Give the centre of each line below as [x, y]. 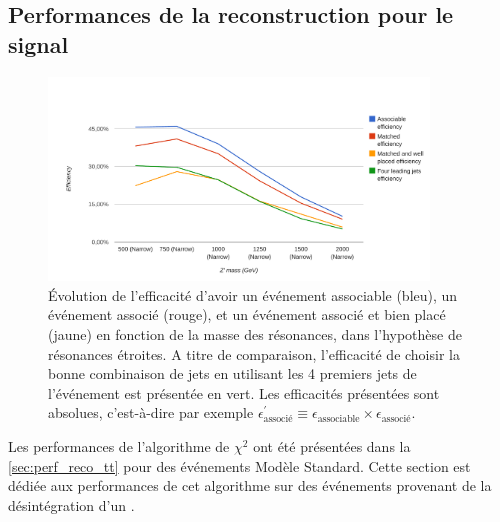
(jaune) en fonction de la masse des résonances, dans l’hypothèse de [255, 333]
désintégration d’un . [71, 504]
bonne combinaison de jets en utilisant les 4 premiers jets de [232, 373]
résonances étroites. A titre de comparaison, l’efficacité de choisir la [254, 353]
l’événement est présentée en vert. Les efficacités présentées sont [244, 392]
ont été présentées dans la [332, 445]
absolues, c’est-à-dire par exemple [151, 412]
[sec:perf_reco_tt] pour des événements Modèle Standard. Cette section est [239, 465]
